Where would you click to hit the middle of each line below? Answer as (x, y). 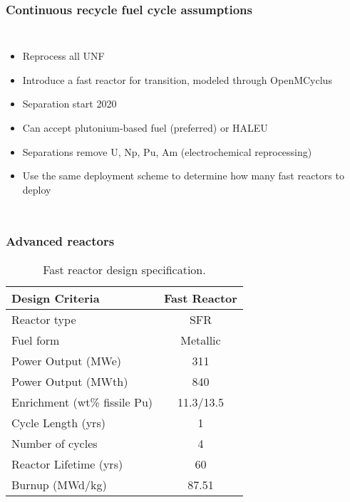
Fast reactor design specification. (124, 269)
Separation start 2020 (70, 104)
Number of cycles (55, 443)
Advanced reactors (60, 241)
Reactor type (44, 319)
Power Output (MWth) (70, 381)
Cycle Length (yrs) (58, 422)
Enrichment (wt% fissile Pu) (82, 402)
